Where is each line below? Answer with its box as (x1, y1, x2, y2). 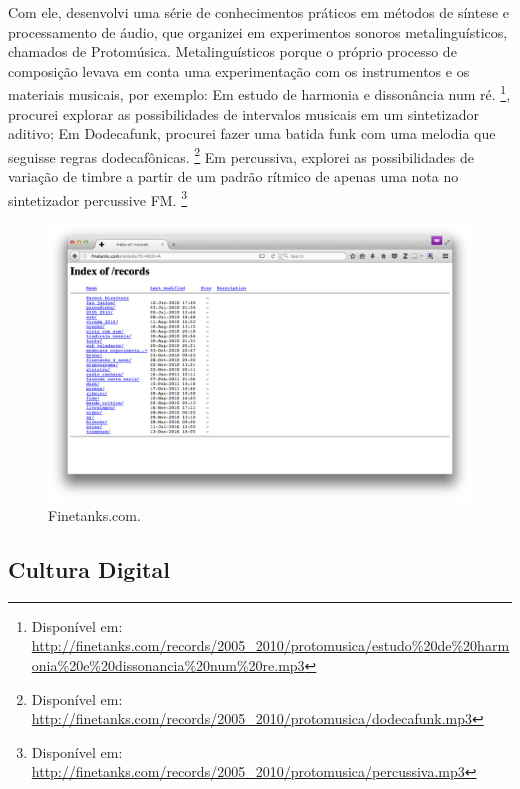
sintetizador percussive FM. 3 (8, 186, 188, 210)
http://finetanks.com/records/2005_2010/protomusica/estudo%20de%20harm (31, 635, 510, 656)
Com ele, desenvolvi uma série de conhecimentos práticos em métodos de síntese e (8, 2, 509, 22)
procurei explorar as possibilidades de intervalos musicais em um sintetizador (8, 103, 480, 124)
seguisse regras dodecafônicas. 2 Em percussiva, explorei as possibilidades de (8, 143, 474, 167)
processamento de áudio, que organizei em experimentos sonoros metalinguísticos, (8, 21, 508, 42)
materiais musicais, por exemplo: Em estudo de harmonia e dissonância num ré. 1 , (8, 81, 511, 105)
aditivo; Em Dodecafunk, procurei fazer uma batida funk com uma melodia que (8, 123, 496, 144)
